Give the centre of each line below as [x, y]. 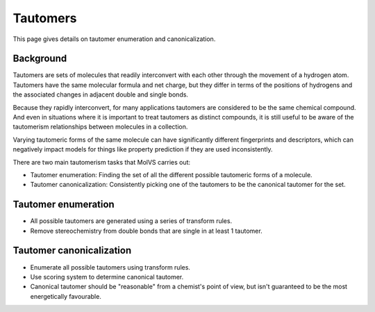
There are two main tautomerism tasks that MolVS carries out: [102, 162]
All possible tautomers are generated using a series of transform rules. [131, 221]
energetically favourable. [66, 296]
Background [40, 59]
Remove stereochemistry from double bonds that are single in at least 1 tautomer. [147, 231]
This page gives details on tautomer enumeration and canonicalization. [114, 39]
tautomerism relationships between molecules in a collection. [100, 127]
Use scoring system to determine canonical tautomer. [107, 277]
